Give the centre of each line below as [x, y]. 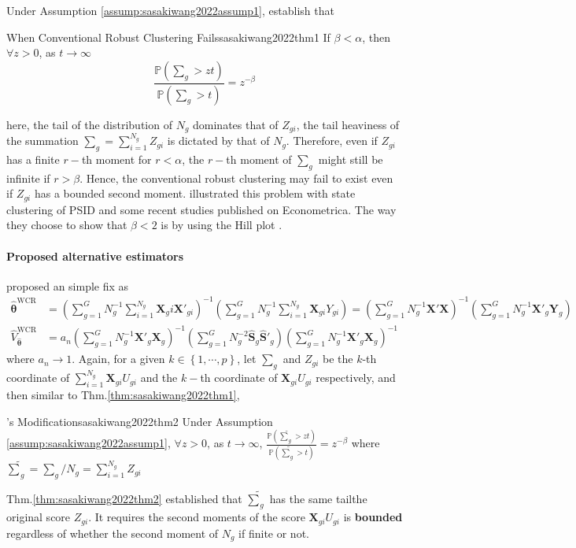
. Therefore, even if [332, 141]
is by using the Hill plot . [222, 225]
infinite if [28, 178]
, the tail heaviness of [348, 124]
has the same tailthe [318, 498]
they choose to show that [67, 225]
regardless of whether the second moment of [113, 533]
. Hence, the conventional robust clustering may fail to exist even [236, 178]
